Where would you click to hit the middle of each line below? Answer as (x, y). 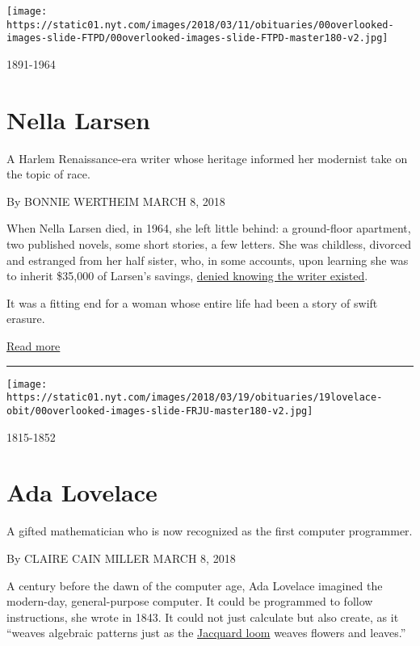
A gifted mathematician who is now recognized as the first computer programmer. (210, 531)
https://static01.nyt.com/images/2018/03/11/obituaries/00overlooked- (200, 25)
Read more (34, 346)
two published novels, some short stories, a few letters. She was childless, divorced (209, 244)
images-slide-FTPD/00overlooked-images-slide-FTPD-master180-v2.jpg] (197, 38)
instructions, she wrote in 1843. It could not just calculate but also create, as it (203, 617)
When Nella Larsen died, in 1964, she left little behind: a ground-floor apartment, (209, 228)
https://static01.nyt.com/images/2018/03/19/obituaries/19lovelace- (195, 398)
